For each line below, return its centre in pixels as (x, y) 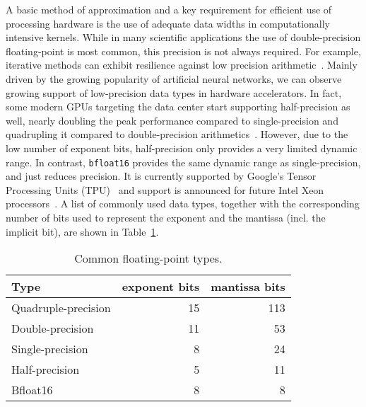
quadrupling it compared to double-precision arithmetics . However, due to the (177, 134)
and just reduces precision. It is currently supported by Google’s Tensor (161, 176)
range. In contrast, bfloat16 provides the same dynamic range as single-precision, (183, 162)
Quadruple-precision (61, 308)
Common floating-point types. (148, 258)
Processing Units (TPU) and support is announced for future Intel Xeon (165, 189)
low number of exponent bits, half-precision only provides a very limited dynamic (182, 148)
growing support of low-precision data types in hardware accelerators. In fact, (174, 92)
